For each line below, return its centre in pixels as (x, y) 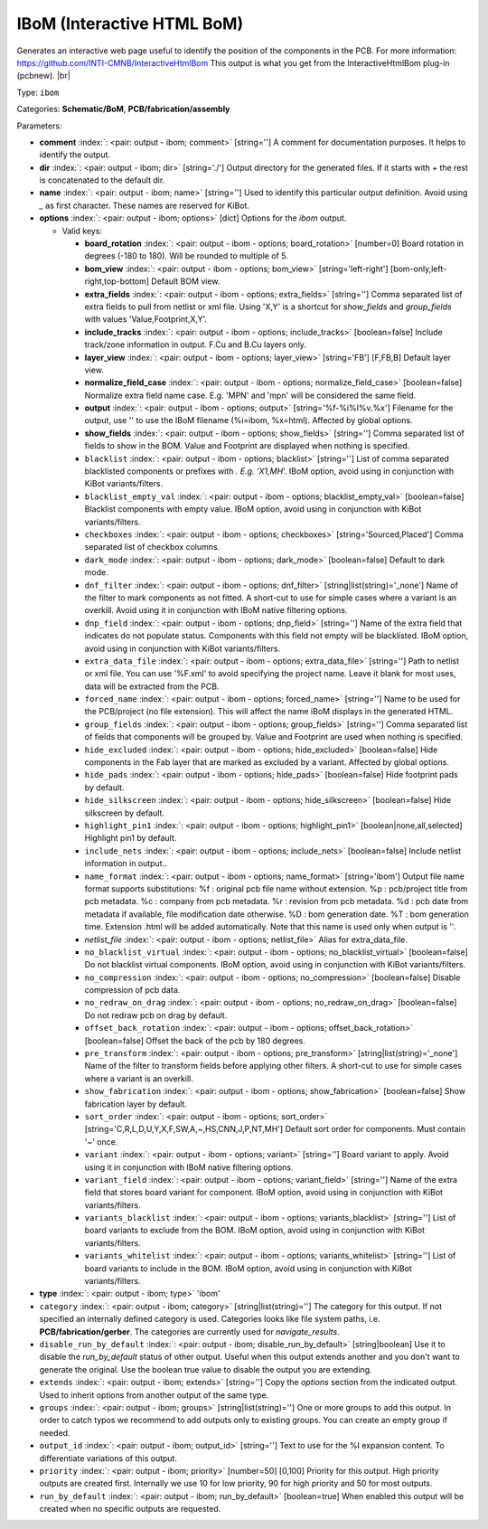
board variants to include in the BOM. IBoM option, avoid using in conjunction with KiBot (249, 1268)
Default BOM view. (185, 281)
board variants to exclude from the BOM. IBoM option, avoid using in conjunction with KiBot (254, 1231)
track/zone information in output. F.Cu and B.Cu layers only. (196, 344)
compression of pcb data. (132, 990)
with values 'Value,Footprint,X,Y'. (146, 319)
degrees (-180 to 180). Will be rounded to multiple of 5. (186, 256)
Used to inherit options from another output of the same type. (154, 1395)
